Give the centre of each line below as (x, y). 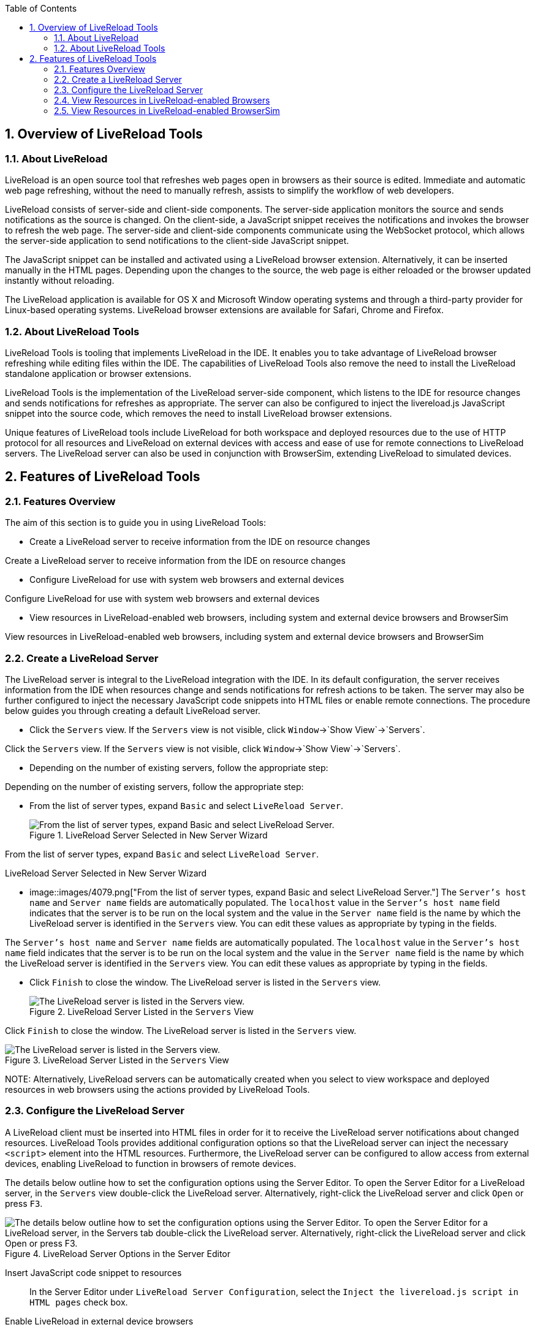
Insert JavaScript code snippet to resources (93, 1272)
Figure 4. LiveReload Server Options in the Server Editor (118, 1253)
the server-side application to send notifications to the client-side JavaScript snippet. (177, 241)
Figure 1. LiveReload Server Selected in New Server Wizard (149, 835)
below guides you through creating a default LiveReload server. (133, 710)
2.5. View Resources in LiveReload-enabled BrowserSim (167, 111)
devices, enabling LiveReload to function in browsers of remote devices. (151, 1163)
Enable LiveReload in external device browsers (99, 1321)
